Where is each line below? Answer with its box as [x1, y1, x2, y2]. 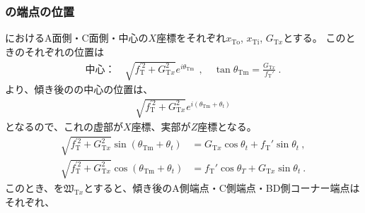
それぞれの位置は [24, 44, 104, 59]
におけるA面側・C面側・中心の [5, 30, 149, 45]
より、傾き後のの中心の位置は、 [5, 81, 153, 96]
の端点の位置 [5, 2, 75, 20]
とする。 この [283, 30, 346, 45]
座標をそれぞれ [156, 30, 226, 45]
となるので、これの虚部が [5, 119, 124, 134]
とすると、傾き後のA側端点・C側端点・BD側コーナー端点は [83, 180, 360, 195]
